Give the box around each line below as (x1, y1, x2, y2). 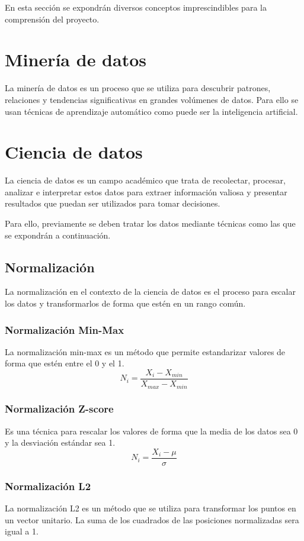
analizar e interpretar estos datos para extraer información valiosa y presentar (5, 185, 287, 198)
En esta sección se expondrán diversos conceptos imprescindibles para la (5, 1, 267, 13)
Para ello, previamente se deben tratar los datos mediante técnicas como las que (5, 217, 296, 229)
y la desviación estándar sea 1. (5, 436, 116, 449)
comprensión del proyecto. (5, 12, 100, 25)
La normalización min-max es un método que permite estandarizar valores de (5, 345, 286, 358)
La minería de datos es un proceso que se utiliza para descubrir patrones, (5, 82, 271, 94)
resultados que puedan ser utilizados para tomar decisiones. (5, 197, 220, 210)
